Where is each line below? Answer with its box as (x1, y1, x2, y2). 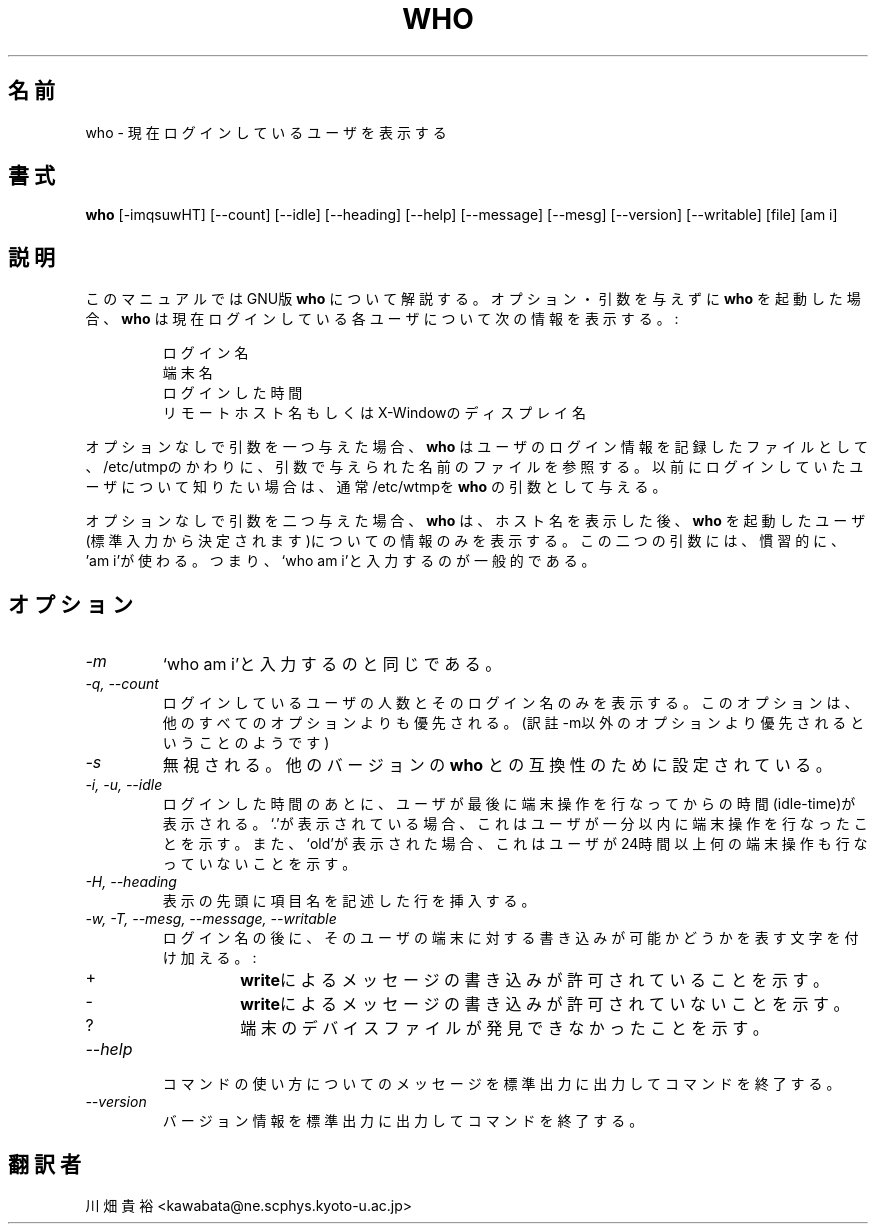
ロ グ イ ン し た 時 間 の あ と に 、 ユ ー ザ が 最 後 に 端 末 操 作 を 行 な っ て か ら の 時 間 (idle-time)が (162, 795, 856, 813)
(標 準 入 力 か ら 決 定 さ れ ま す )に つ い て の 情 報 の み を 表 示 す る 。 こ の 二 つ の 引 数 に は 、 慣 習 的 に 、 (85, 532, 846, 550)
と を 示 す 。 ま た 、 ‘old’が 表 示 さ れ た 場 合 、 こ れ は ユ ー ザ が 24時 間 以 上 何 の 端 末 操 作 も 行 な (162, 835, 868, 853)
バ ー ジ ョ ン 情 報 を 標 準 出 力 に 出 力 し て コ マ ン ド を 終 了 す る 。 (162, 1112, 644, 1130)
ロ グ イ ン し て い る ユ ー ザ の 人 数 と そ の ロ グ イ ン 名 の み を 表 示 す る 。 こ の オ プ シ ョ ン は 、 (162, 694, 859, 712)
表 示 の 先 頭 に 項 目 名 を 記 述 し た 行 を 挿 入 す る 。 (162, 892, 536, 910)
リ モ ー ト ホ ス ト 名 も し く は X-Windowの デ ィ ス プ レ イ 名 (162, 404, 587, 422)
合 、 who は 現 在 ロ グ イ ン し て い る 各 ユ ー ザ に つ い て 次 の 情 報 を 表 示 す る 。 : (85, 310, 679, 328)
